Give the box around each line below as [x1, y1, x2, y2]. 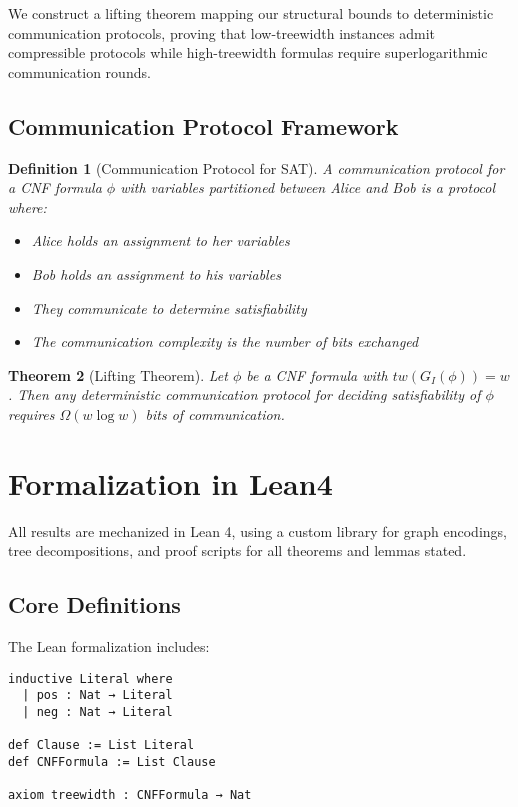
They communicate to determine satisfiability [31, 297, 307, 318]
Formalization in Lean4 [8, 462, 333, 503]
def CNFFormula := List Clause [8, 754, 216, 769]
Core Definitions [8, 589, 181, 620]
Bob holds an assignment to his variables [31, 263, 281, 284]
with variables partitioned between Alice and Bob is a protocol [120, 177, 496, 198]
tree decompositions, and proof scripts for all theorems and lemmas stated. [8, 540, 467, 561]
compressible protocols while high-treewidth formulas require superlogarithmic [8, 42, 488, 63]
